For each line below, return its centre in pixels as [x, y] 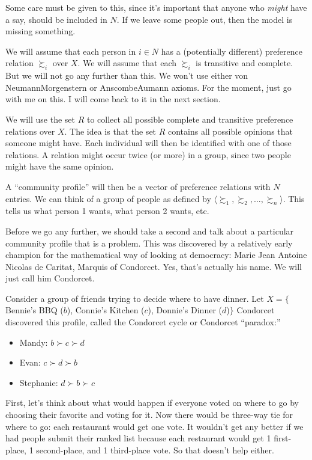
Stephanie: [39, 382]
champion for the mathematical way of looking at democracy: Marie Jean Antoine [156, 255]
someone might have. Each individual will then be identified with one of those [148, 143]
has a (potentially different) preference [232, 51]
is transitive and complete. [244, 63]
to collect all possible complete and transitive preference [190, 119]
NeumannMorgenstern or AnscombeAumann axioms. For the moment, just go [148, 87]
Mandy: [34, 342]
